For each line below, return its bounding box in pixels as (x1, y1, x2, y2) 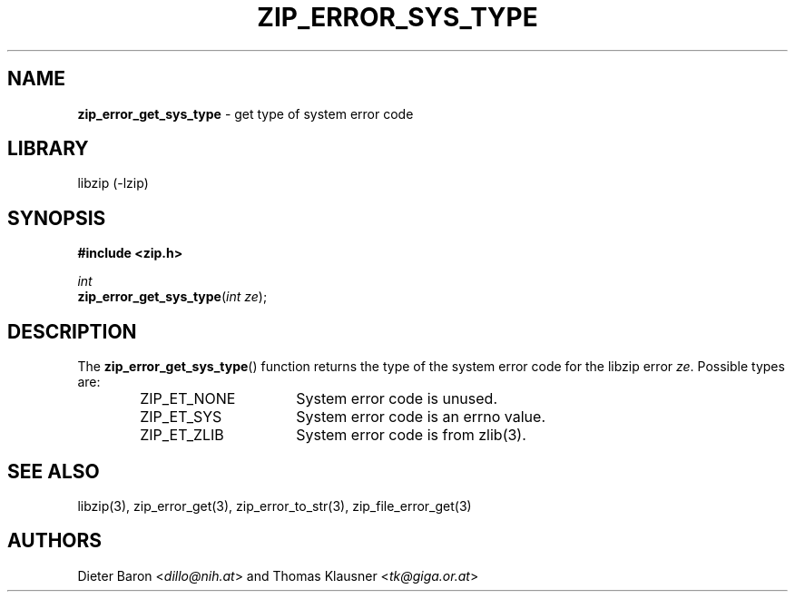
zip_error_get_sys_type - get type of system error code (77, 105, 414, 122)
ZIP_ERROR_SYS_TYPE (257, 2, 538, 33)
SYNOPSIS (7, 206, 106, 230)
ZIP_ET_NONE (140, 389, 236, 408)
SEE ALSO (7, 459, 100, 483)
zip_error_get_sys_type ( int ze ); (77, 289, 268, 305)
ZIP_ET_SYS (140, 408, 222, 427)
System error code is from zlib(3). (296, 426, 526, 445)
